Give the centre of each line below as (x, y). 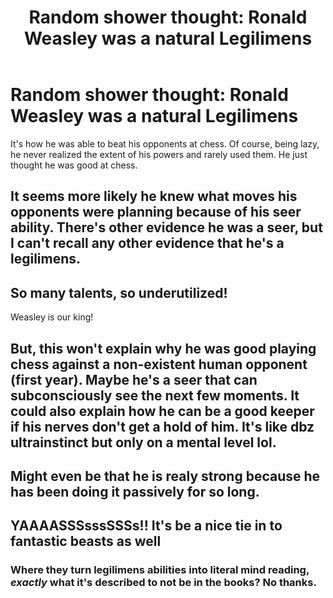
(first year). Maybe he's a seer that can (134, 379)
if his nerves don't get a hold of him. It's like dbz (162, 426)
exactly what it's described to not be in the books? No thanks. (163, 583)
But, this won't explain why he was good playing (163, 348)
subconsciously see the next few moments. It (155, 395)
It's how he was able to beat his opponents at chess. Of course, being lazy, (165, 143)
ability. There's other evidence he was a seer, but (166, 227)
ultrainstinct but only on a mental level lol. (143, 442)
